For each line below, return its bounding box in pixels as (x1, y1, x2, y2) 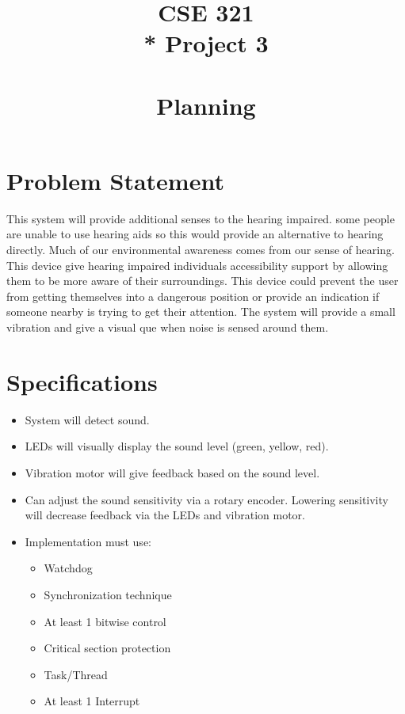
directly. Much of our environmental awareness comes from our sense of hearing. (6, 241, 395, 258)
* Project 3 (143, 27, 269, 59)
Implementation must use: (25, 533, 151, 549)
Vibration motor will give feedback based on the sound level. (25, 464, 320, 480)
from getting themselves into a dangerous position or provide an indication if (6, 287, 380, 304)
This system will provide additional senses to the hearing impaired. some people (6, 210, 395, 226)
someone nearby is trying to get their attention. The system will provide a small (6, 303, 395, 320)
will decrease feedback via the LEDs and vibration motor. (25, 507, 305, 523)
